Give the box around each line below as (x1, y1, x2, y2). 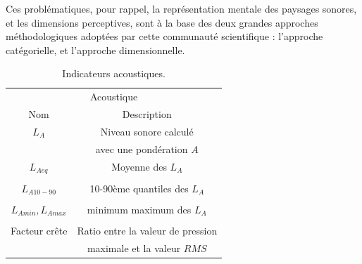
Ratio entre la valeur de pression (77, 223, 218, 237)
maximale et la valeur (87, 240, 181, 255)
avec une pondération (95, 141, 188, 156)
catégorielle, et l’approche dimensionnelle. (6, 42, 185, 57)
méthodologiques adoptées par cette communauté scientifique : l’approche (6, 29, 323, 44)
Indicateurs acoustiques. (62, 66, 166, 81)
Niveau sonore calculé (100, 124, 194, 138)
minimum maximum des (87, 202, 192, 216)
